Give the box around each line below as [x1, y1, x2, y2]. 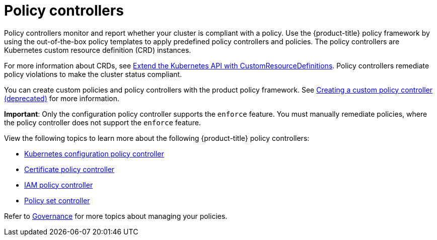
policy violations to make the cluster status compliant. [4, 69, 182, 78]
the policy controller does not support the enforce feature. [4, 118, 201, 127]
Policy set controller [24, 196, 90, 205]
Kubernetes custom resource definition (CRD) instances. [4, 45, 191, 54]
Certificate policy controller [24, 165, 115, 174]
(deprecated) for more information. [4, 94, 119, 103]
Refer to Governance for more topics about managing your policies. [4, 211, 228, 220]
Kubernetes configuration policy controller [24, 149, 164, 158]
